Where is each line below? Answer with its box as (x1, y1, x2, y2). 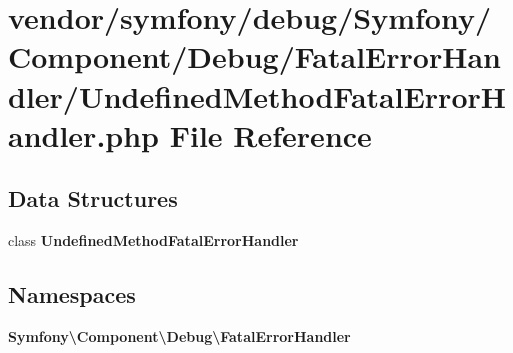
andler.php (8, 114, 160, 155)
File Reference (169, 114, 372, 155)
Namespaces (8, 279, 136, 310)
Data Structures (8, 183, 178, 214)
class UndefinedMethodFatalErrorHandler (8, 230, 299, 251)
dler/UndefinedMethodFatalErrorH (8, 75, 506, 116)
